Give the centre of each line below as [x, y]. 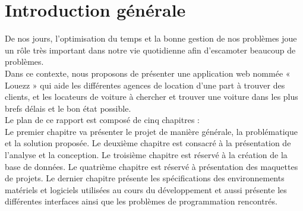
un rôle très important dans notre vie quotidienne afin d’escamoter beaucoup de [150, 50]
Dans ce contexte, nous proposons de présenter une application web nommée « [148, 73]
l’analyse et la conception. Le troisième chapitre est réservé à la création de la [146, 155]
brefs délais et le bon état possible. [68, 108]
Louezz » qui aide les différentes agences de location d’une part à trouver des [145, 85]
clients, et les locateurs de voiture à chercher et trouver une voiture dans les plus [151, 97]
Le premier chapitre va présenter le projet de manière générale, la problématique [151, 131]
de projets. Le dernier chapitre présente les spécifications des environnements [145, 178]
